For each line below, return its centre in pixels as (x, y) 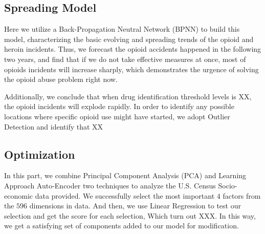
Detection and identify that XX (54, 126)
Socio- (228, 185)
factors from (242, 195)
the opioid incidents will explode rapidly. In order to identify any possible (119, 106)
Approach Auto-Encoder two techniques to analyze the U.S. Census (110, 185)
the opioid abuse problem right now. (61, 79)
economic (18, 195)
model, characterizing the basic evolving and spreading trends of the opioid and (129, 39)
